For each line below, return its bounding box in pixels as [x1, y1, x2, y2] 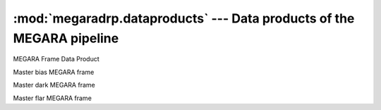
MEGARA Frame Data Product [13, 55, 100, 63]
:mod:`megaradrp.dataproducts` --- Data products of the [13, 11, 355, 26]
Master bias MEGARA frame [13, 68, 95, 76]
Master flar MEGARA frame [13, 94, 92, 102]
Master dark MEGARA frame [13, 81, 95, 90]
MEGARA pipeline [13, 30, 119, 46]
